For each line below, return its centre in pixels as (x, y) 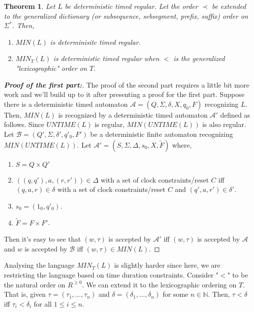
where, (182, 144)
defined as (235, 114)
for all (43, 303)
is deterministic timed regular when (106, 58)
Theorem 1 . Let (30, 6)
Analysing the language (39, 265)
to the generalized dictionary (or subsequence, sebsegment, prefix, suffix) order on (126, 16)
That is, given (25, 294)
